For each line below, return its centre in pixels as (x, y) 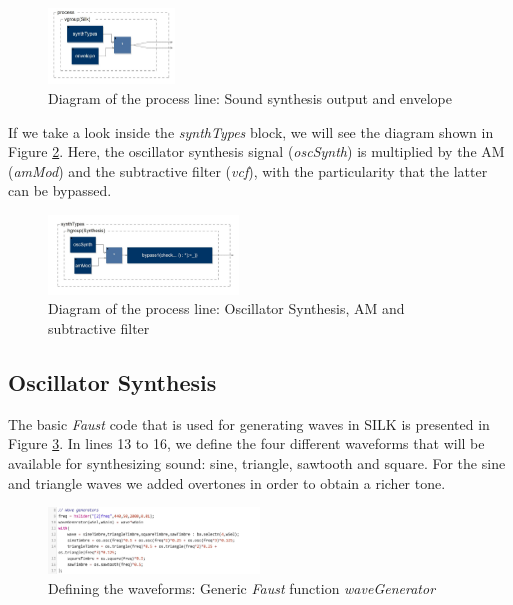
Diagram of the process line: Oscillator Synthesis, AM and (226, 308)
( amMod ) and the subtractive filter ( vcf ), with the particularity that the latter (248, 170)
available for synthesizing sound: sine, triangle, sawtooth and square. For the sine (257, 462)
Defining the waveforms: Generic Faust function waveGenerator (242, 587)
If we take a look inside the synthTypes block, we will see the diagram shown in (251, 131)
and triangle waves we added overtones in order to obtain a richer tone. (227, 482)
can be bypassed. (60, 190)
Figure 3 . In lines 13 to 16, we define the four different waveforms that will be (246, 443)
